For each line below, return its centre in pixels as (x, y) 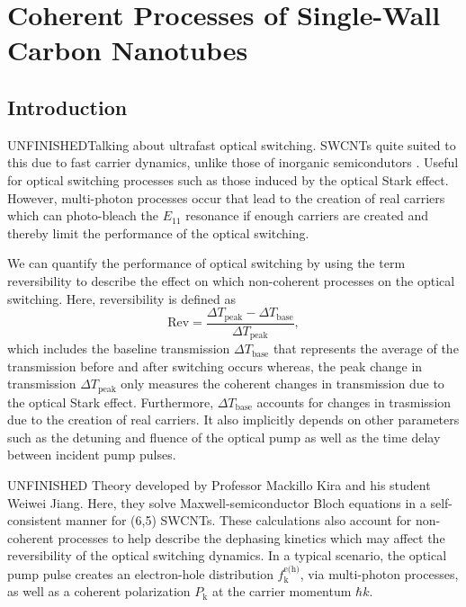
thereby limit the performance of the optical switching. (158, 232)
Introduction (67, 107)
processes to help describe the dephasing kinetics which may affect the (251, 537)
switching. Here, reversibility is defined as (121, 298)
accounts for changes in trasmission (354, 402)
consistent (35, 520)
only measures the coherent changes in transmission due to (282, 384)
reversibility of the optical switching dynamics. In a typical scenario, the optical (227, 555)
